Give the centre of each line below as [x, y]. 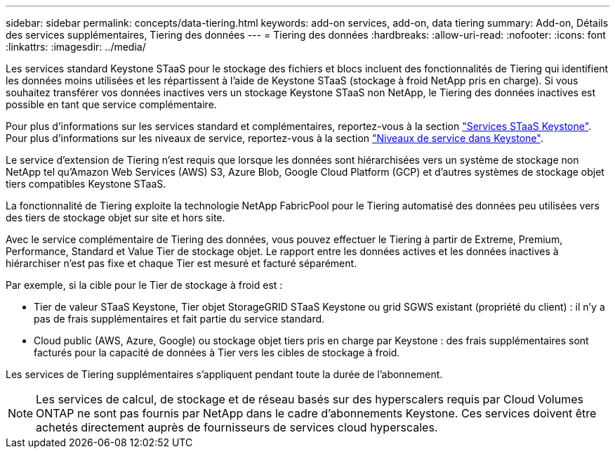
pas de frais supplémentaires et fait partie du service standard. [179, 319]
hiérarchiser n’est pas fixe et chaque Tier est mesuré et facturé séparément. [181, 263]
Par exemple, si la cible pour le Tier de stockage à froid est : [144, 285]
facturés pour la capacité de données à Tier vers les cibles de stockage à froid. [217, 352]
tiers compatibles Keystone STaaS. [86, 184]
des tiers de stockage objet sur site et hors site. [115, 218]
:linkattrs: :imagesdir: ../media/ [76, 47]
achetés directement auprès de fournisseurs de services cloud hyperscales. [237, 427]
